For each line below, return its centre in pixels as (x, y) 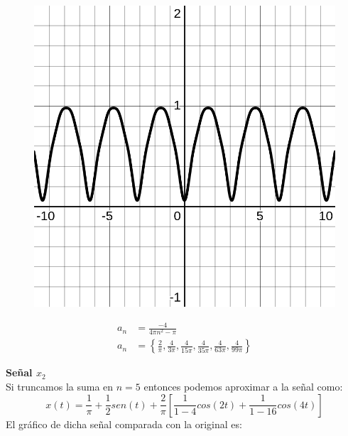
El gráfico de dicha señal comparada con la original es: (124, 424)
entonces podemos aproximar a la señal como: (243, 386)
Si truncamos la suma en (60, 386)
